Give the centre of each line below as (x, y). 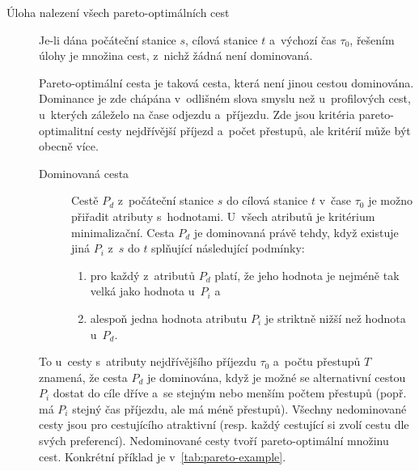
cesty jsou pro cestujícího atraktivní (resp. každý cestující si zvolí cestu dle (224, 424)
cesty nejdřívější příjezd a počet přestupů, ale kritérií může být (254, 130)
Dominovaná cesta (84, 173)
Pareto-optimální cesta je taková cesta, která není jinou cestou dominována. (226, 82)
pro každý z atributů (143, 275)
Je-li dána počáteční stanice (108, 39)
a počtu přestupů (317, 361)
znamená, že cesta (83, 377)
